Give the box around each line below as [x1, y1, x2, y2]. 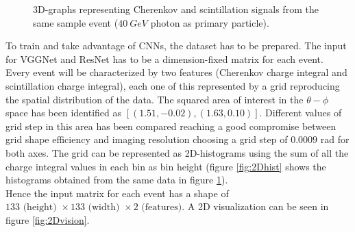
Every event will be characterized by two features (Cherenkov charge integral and [5, 65, 347, 79]
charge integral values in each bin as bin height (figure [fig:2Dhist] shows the [5, 159, 326, 173]
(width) [88, 203, 120, 213]
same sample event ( [33, 15, 119, 29]
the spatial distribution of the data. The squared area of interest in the [5, 92, 304, 106]
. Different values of [259, 105, 342, 120]
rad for [320, 132, 350, 146]
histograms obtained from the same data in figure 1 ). [5, 172, 228, 187]
